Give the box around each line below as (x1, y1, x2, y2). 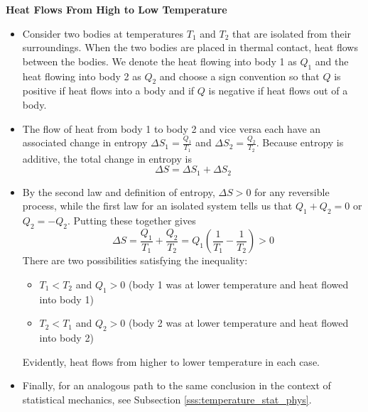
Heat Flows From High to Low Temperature (6, 2, 227, 16)
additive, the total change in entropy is (22, 151, 192, 166)
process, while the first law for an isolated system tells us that (22, 198, 293, 213)
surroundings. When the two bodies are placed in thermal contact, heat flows (22, 40, 358, 55)
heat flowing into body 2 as (22, 68, 141, 83)
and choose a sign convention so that (159, 68, 320, 83)
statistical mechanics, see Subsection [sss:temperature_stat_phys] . (22, 391, 312, 406)
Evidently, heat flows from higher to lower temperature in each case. (22, 354, 320, 369)
